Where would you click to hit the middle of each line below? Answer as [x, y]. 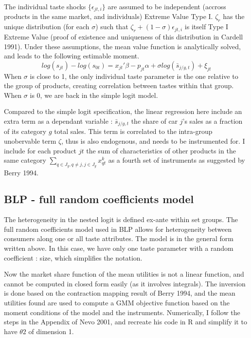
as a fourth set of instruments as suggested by [177, 160]
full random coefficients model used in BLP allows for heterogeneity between [118, 229]
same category [25, 160]
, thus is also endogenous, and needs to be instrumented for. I [153, 141]
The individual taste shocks [45, 6]
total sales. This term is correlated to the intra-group [133, 131]
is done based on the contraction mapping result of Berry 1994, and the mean [120, 293]
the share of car [154, 121]
